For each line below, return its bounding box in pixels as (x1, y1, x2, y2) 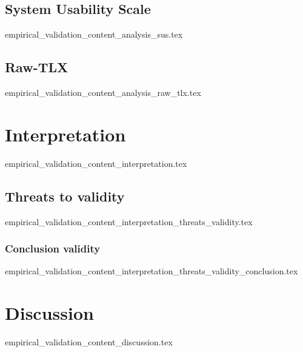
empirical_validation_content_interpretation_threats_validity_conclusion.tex (5, 265, 298, 277)
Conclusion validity (5, 241, 101, 256)
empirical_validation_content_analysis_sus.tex (5, 28, 183, 41)
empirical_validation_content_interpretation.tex (5, 157, 187, 169)
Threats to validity (5, 186, 125, 205)
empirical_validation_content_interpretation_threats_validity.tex (5, 215, 253, 228)
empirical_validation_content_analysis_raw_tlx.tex (5, 86, 201, 98)
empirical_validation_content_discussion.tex (5, 336, 173, 348)
